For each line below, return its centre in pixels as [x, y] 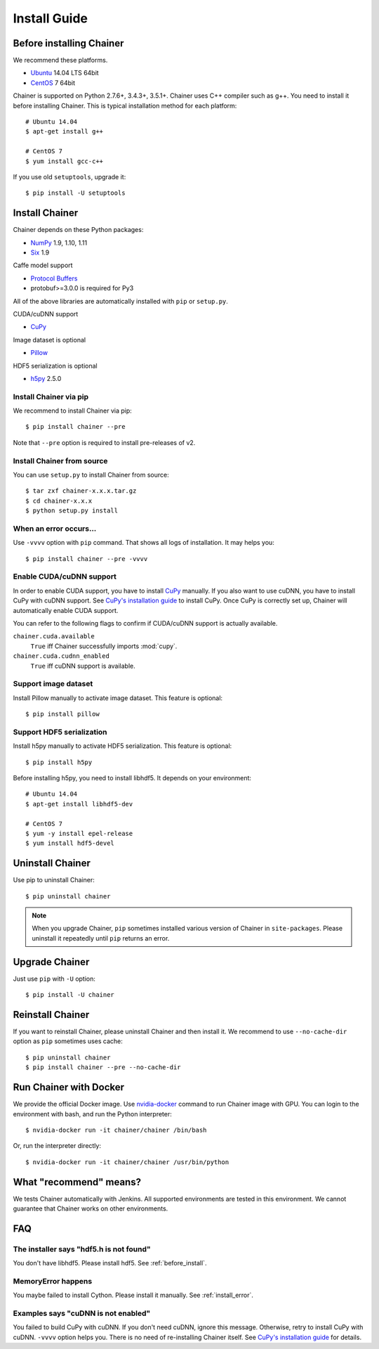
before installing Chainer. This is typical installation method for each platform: [125, 105]
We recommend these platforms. [60, 60]
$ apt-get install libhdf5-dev [79, 804]
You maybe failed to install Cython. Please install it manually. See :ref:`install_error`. [133, 1295]
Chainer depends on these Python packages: [78, 230]
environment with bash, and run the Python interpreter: [92, 1114]
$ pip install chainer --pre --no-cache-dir [104, 1067]
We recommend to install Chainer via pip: [73, 411]
